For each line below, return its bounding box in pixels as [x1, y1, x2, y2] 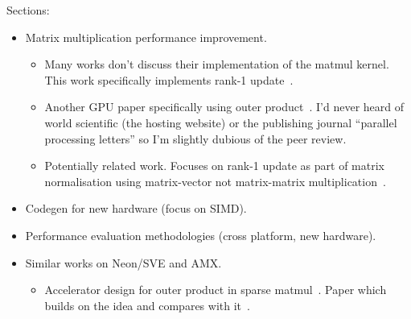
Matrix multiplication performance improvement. [25, 28, 267, 45]
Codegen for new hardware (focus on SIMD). [25, 200, 247, 217]
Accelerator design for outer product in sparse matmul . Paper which [44, 281, 387, 298]
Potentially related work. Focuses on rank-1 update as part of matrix [44, 157, 384, 174]
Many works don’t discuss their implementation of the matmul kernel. [44, 56, 389, 72]
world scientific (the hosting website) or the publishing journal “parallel [44, 114, 397, 130]
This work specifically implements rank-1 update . [44, 71, 294, 88]
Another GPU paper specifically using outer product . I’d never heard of [44, 98, 404, 115]
